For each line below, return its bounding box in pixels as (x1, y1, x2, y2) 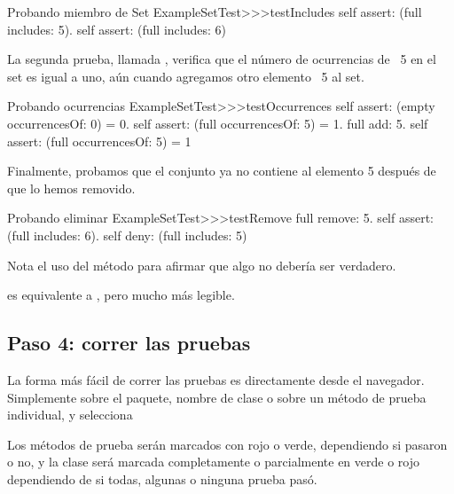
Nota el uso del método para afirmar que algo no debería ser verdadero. (7, 255, 396, 274)
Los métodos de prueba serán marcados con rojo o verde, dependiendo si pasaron (7, 435, 448, 453)
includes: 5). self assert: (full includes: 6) (7, 20, 226, 38)
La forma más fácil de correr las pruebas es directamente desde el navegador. (7, 370, 425, 388)
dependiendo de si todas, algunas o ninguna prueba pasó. (7, 469, 317, 488)
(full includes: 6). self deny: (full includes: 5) (7, 225, 247, 244)
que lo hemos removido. (7, 178, 136, 197)
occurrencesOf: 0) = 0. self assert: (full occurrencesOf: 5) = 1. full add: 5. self (7, 114, 428, 132)
